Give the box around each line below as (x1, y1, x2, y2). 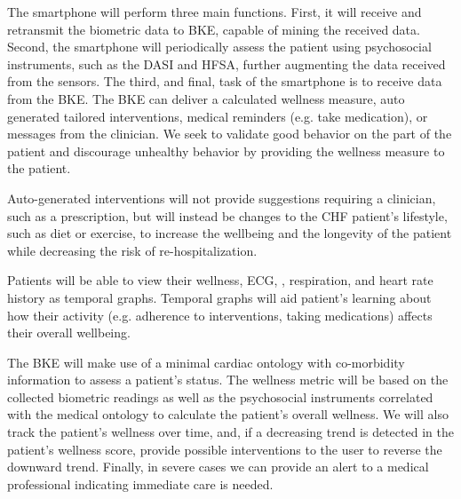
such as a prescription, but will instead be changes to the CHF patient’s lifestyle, (7, 206, 448, 225)
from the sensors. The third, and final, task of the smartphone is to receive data (7, 72, 442, 91)
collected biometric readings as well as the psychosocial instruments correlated (7, 387, 433, 406)
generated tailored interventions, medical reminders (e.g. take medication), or (7, 107, 428, 125)
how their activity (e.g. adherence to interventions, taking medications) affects (7, 305, 433, 324)
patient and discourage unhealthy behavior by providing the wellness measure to (7, 141, 445, 160)
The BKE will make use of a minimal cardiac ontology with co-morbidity (7, 352, 405, 371)
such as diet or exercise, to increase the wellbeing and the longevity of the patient (7, 224, 452, 242)
